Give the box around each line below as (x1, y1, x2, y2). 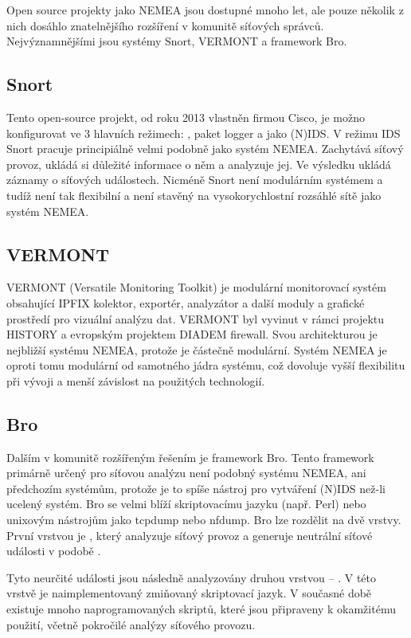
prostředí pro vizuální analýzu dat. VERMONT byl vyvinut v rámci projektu (6, 310, 385, 327)
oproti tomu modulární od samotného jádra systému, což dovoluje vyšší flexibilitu (6, 357, 405, 374)
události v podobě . (6, 542, 101, 559)
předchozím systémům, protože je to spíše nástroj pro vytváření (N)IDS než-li (6, 479, 386, 496)
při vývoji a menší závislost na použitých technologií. (6, 372, 265, 389)
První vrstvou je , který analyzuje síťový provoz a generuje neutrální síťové (6, 526, 373, 543)
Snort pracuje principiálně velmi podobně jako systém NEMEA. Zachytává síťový (6, 140, 404, 157)
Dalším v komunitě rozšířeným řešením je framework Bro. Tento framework (6, 448, 374, 465)
